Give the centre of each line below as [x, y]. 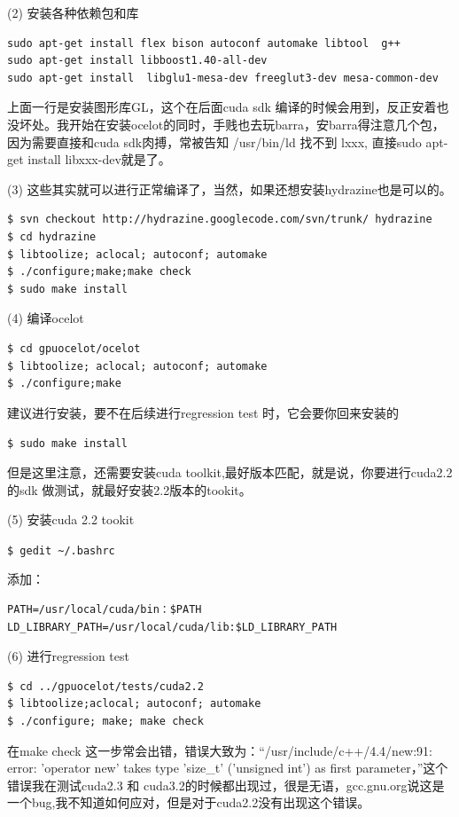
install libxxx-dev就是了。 [99, 159]
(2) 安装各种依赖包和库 [73, 12]
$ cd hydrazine [52, 236]
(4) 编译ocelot [46, 318]
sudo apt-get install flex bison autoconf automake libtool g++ [204, 43]
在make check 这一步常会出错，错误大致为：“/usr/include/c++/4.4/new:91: [220, 750]
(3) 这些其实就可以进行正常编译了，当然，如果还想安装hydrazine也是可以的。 [229, 189]
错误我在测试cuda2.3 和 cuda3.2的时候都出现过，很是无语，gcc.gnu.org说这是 [226, 785]
